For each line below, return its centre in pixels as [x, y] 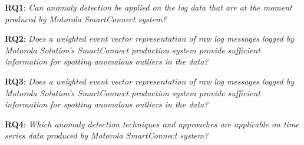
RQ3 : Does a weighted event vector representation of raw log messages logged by [150, 81]
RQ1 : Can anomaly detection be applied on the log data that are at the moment [148, 7]
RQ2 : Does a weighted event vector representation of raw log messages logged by [150, 38]
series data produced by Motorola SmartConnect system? [107, 135]
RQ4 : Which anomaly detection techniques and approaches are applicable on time [152, 124]
